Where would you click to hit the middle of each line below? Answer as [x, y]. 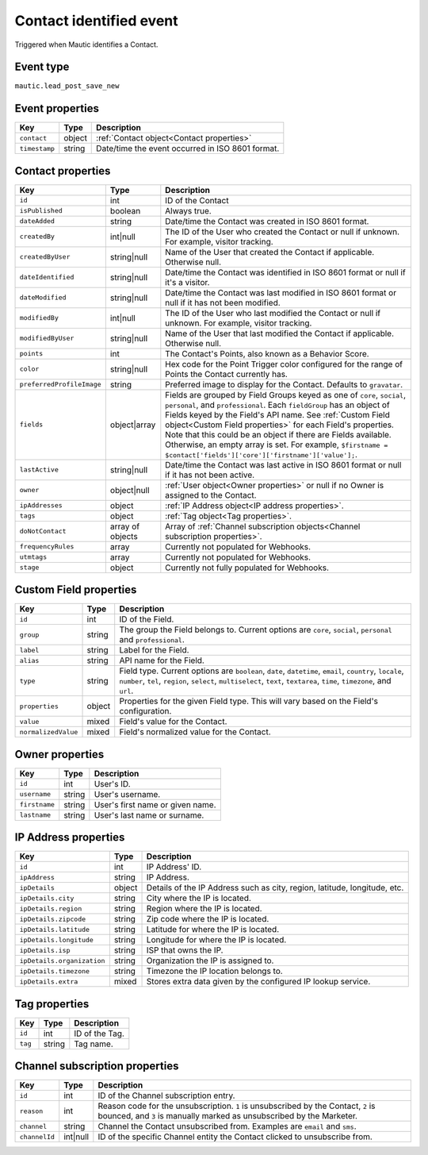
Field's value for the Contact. [173, 722]
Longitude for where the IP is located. [216, 940]
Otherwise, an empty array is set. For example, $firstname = [277, 445]
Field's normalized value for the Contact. [195, 732]
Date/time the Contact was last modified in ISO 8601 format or [281, 292]
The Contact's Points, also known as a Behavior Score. [267, 353]
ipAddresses [41, 505]
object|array [133, 425]
